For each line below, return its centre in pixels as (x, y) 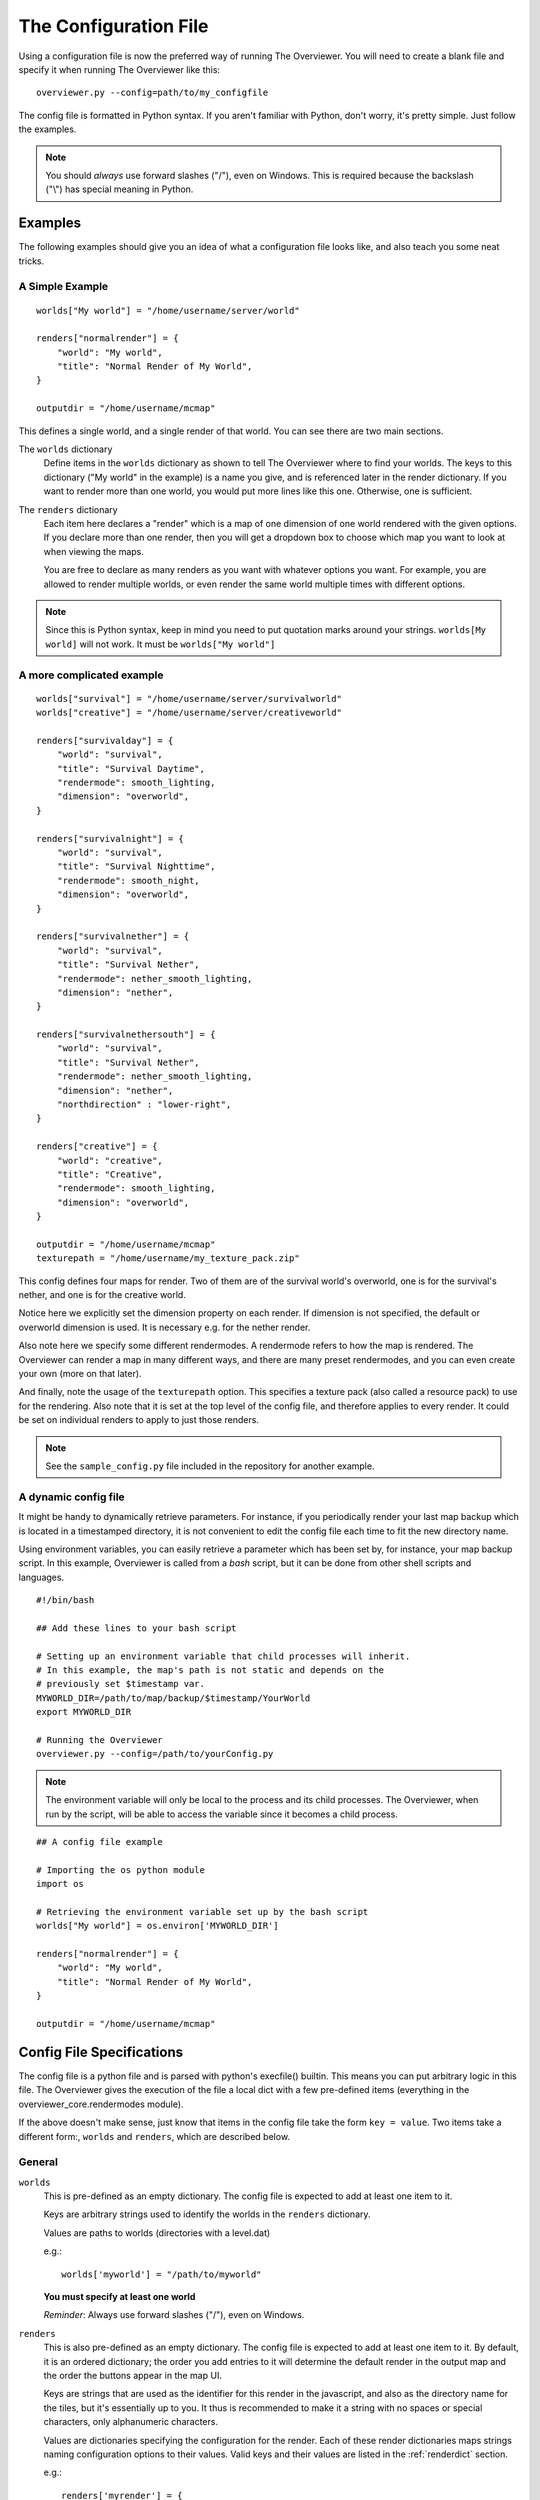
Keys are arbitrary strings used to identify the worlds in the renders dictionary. (207, 2214)
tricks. (31, 261)
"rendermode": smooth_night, (128, 880)
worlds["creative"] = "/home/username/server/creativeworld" (189, 713)
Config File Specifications (101, 2051)
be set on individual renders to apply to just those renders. (139, 1420)
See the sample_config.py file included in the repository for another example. (210, 1466)
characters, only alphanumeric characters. (131, 2422)
